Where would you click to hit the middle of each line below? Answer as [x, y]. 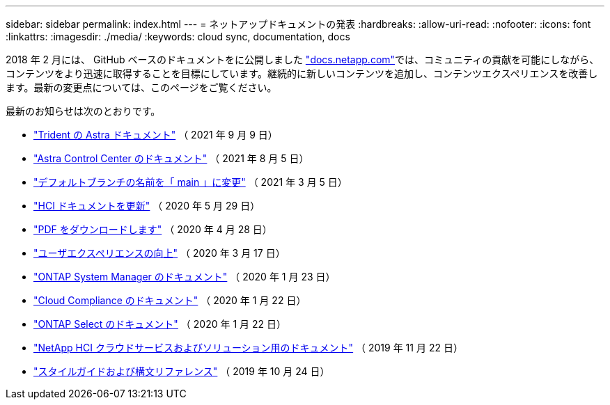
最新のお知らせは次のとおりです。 [83, 111]
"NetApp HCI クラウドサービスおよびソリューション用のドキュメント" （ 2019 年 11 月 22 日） [248, 348]
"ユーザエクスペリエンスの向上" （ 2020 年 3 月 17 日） [159, 253]
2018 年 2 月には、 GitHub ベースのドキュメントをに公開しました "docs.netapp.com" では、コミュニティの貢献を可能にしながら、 [303, 59]
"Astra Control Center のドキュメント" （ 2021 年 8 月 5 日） [171, 158]
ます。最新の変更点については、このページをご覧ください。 [141, 87]
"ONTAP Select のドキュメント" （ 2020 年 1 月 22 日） [160, 324]
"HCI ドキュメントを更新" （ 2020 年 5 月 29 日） [147, 206]
